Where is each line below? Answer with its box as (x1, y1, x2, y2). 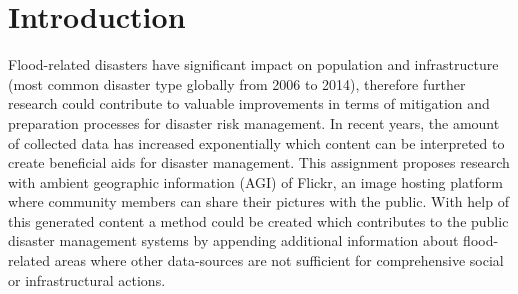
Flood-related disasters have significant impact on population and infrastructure (8, 54, 499, 75)
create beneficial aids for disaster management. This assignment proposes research (8, 152, 510, 173)
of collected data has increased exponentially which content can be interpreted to (8, 132, 505, 153)
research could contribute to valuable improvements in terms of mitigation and (8, 93, 490, 114)
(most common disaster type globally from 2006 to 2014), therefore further (8, 73, 466, 94)
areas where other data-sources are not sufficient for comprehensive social (54, 250, 504, 271)
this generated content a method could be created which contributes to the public (8, 210, 509, 231)
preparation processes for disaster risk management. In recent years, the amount (8, 112, 500, 133)
